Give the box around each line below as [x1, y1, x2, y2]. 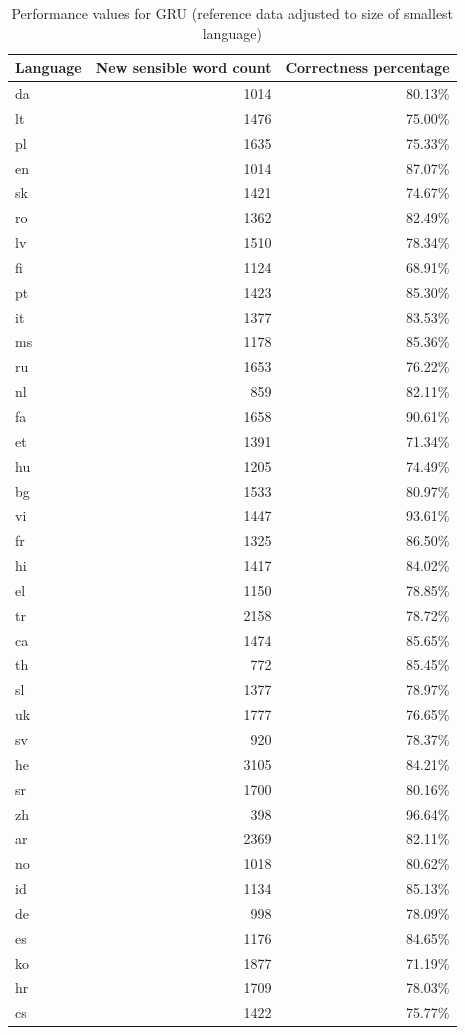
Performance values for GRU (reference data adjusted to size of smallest [11, 3, 454, 23]
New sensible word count [95, 57, 272, 78]
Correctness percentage [285, 57, 450, 78]
